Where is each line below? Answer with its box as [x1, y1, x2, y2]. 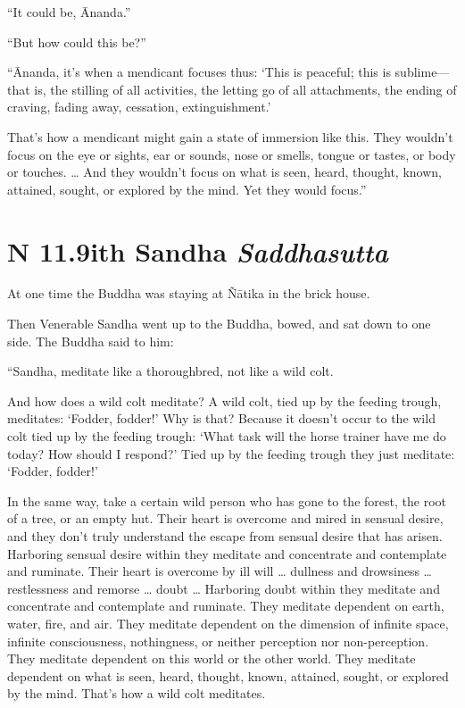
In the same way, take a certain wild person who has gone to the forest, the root [7, 491, 446, 510]
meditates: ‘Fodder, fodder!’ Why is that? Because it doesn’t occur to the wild [7, 409, 436, 428]
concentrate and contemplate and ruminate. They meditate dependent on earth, [7, 596, 444, 615]
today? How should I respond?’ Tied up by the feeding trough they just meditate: [7, 444, 455, 462]
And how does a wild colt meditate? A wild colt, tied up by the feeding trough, [7, 391, 442, 410]
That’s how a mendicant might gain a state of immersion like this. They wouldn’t [7, 127, 453, 146]
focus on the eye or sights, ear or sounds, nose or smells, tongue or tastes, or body [7, 145, 456, 163]
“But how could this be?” [7, 32, 146, 51]
